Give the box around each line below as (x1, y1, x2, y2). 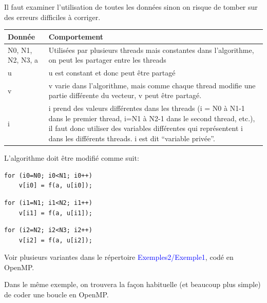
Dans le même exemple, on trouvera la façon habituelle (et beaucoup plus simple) (4, 279, 261, 290)
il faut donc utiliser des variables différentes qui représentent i (48, 123, 243, 134)
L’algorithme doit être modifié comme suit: (4, 153, 139, 163)
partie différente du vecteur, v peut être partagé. (48, 90, 202, 101)
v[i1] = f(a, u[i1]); (18, 209, 92, 217)
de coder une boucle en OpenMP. (4, 289, 109, 300)
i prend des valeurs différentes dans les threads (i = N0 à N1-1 (48, 103, 245, 113)
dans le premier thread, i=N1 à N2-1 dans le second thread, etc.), (48, 112, 255, 123)
